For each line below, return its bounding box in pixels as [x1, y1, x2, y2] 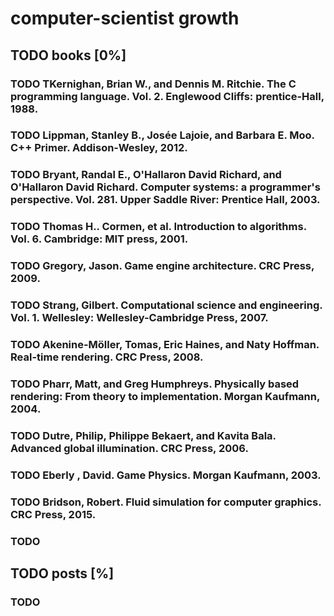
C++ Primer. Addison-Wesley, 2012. [10, 141, 188, 155]
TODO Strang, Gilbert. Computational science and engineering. [10, 298, 323, 312]
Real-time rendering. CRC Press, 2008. [10, 350, 204, 364]
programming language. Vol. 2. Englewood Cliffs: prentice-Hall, [10, 89, 325, 103]
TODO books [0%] [10, 47, 127, 64]
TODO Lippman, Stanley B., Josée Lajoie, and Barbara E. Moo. [10, 128, 315, 142]
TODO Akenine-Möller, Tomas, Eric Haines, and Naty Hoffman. [10, 338, 320, 352]
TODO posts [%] [10, 565, 115, 582]
